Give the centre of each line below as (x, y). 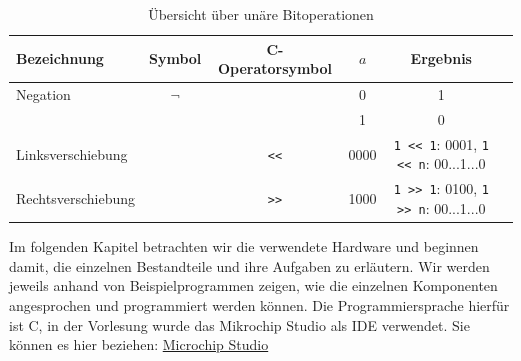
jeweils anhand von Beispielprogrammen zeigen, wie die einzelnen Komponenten (253, 285)
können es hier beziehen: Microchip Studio (139, 344)
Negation (43, 94)
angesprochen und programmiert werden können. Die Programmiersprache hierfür (259, 304)
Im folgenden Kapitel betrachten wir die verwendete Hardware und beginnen (244, 246)
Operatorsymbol (274, 68)
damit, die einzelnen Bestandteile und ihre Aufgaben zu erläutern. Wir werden (249, 265)
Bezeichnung (60, 58)
